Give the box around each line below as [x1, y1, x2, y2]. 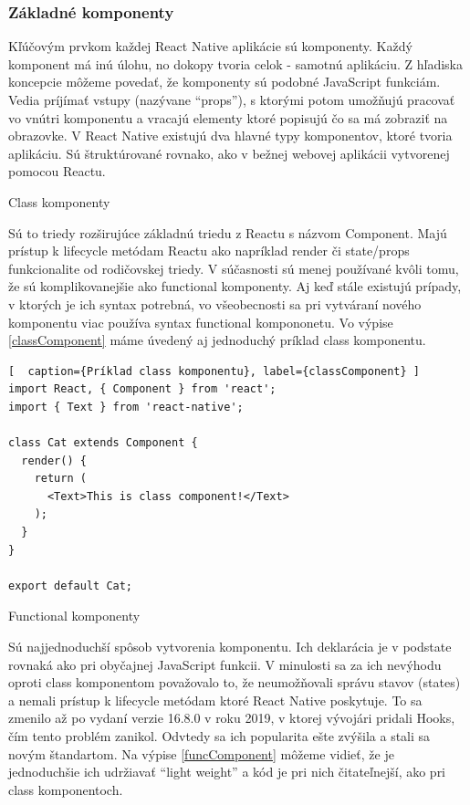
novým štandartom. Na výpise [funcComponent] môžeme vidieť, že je [8, 744, 394, 763]
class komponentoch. [8, 779, 123, 799]
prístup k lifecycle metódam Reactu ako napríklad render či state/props [8, 241, 410, 260]
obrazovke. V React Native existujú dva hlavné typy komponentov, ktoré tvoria [8, 126, 453, 145]
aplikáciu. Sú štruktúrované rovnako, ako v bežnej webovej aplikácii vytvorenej [8, 143, 450, 162]
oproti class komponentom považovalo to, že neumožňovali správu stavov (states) [8, 673, 461, 692]
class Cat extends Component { [8, 436, 198, 450]
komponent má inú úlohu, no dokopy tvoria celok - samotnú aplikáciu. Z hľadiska [8, 54, 464, 73]
